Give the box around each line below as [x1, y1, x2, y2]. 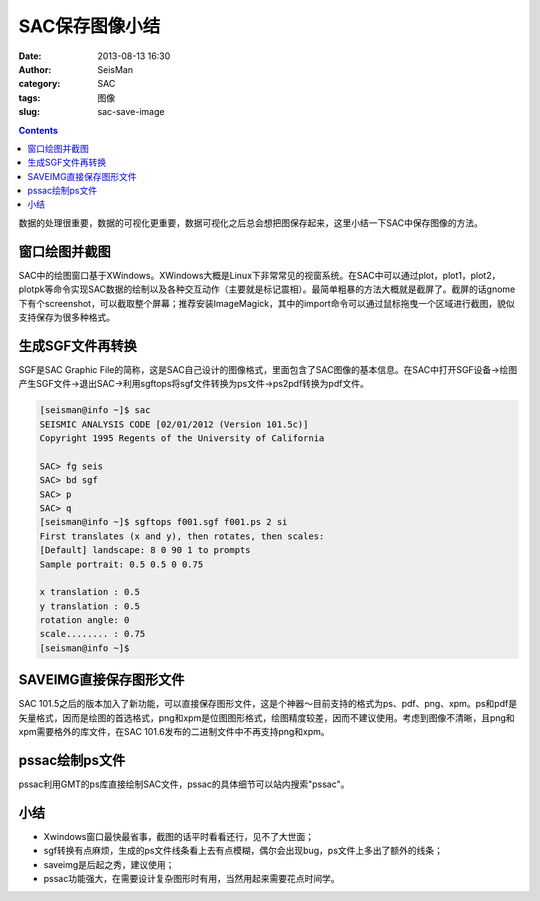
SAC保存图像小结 [18, 15, 161, 37]
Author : [18, 63, 52, 75]
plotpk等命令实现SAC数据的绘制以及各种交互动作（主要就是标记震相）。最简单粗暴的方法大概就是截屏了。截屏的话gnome [18, 283, 516, 295]
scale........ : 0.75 [39, 628, 146, 640]
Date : [18, 50, 42, 62]
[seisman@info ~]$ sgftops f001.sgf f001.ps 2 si [39, 516, 288, 528]
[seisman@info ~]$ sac [39, 405, 151, 416]
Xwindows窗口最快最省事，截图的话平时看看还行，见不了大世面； [43, 830, 315, 842]
